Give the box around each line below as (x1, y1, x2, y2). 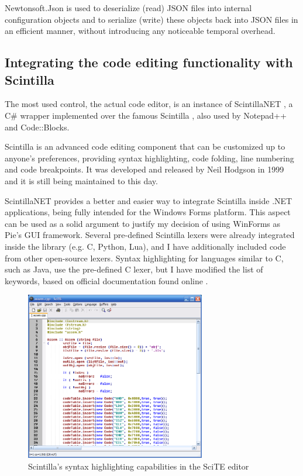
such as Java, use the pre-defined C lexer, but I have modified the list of (5, 263, 263, 275)
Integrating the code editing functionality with (5, 53, 293, 71)
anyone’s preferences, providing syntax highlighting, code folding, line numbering (5, 151, 294, 164)
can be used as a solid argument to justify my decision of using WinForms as (5, 217, 281, 229)
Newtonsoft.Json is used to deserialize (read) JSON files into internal (5, 2, 252, 13)
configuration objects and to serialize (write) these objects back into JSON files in (5, 13, 298, 25)
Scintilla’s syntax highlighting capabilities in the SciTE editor (28, 460, 249, 472)
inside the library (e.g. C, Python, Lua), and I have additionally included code (5, 240, 286, 252)
